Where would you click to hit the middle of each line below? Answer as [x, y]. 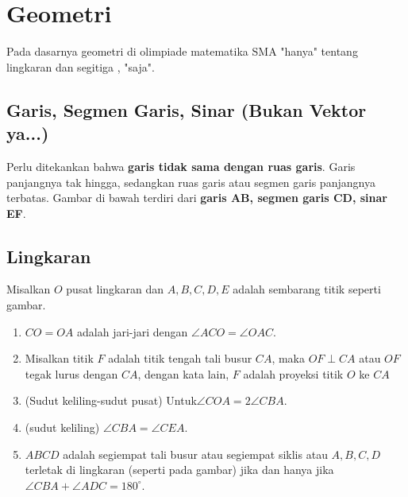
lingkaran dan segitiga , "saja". [81, 66]
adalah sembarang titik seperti [307, 289]
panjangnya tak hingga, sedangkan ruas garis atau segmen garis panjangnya [191, 182]
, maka [288, 358]
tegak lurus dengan [71, 373]
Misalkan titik [59, 358]
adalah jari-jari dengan [133, 331]
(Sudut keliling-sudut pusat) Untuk [111, 400]
